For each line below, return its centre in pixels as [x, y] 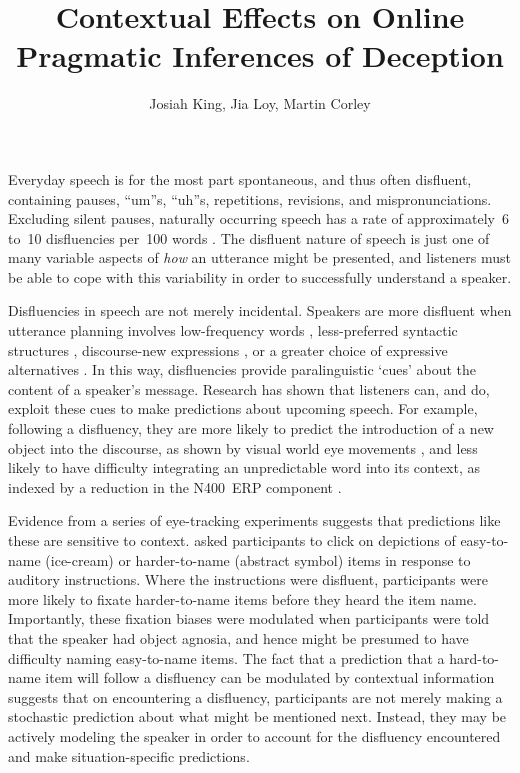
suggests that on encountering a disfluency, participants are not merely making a [255, 696]
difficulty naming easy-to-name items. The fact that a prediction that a [226, 657]
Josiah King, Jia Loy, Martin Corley [260, 103]
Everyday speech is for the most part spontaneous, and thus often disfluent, [240, 178]
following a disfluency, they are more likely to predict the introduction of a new [251, 428]
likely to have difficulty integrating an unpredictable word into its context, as [244, 467]
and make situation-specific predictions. [129, 755]
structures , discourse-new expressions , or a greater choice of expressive [228, 349]
